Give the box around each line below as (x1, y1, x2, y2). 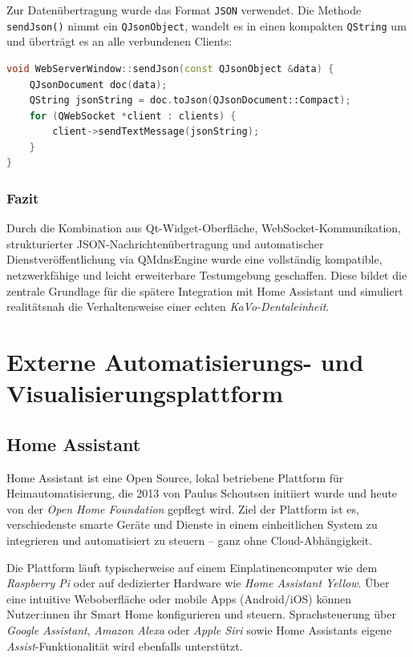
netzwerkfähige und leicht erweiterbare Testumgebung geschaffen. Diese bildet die (6, 267, 407, 284)
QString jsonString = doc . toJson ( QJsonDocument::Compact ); (29, 95, 351, 107)
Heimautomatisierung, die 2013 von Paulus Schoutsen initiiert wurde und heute (6, 485, 398, 502)
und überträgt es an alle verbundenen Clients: (6, 33, 233, 50)
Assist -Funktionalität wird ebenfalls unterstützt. (6, 637, 243, 654)
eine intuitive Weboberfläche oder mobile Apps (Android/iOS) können (6, 590, 351, 607)
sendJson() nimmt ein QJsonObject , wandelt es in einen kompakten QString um (6, 17, 407, 34)
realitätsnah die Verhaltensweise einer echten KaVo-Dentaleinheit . (6, 298, 330, 315)
